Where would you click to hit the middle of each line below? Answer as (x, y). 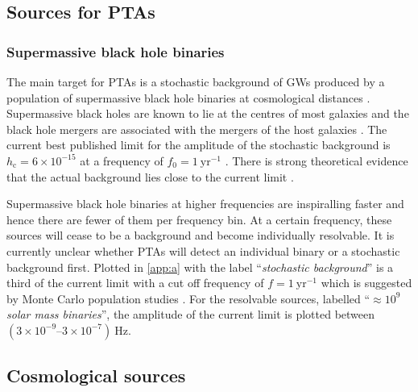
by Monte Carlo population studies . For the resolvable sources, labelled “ (188, 298)
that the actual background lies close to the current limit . (150, 176)
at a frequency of (122, 160)
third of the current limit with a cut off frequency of (135, 283)
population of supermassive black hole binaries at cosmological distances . (188, 97)
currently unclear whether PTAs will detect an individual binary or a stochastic (203, 250)
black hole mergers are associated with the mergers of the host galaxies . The (197, 129)
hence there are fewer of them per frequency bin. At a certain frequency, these (199, 219)
